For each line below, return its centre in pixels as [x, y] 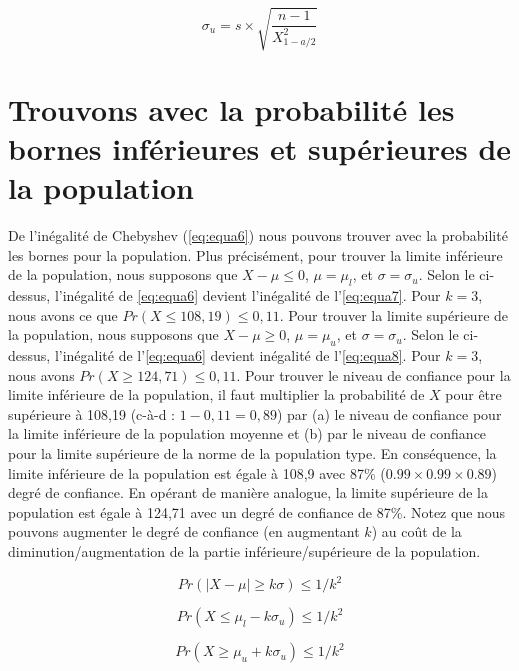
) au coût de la [416, 531]
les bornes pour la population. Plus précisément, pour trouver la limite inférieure [255, 254]
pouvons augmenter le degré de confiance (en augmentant [184, 531]
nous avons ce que [63, 314]
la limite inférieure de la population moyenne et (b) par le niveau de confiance [247, 433]
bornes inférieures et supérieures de [260, 147]
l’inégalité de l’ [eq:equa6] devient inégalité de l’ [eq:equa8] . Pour [247, 355]
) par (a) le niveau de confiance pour [389, 413]
